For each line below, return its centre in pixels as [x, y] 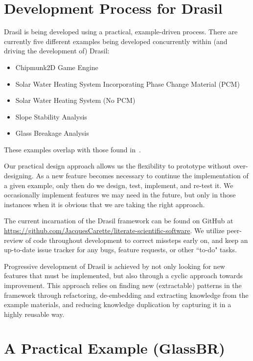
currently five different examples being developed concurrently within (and [116, 41]
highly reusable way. [34, 314]
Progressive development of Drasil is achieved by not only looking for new [115, 266]
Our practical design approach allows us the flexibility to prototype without [117, 166]
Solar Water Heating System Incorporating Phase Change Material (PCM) [127, 84]
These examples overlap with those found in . [72, 149]
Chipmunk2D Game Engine [57, 67]
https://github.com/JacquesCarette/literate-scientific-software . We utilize [114, 230]
